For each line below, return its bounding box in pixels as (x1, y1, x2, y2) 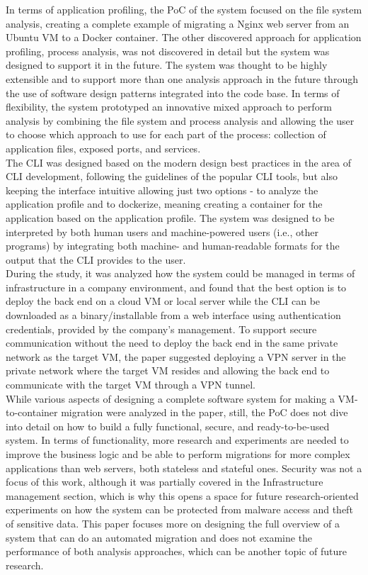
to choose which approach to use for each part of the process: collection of (6, 127, 326, 142)
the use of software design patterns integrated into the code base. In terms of (6, 85, 340, 100)
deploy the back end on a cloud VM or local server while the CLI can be (6, 294, 321, 308)
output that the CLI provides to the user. (6, 252, 186, 267)
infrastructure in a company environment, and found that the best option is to (6, 279, 347, 294)
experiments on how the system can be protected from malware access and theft (6, 502, 353, 517)
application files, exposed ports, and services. (6, 140, 201, 155)
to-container (6, 405, 58, 420)
